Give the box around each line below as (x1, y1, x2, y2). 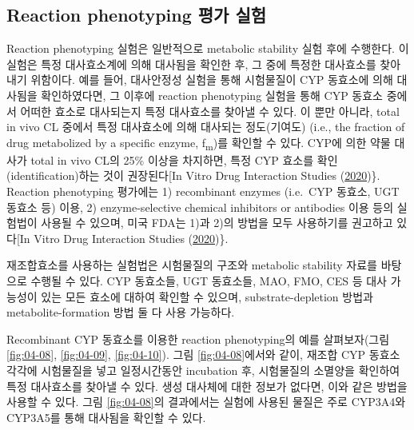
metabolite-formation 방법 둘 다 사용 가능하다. (6, 304, 235, 321)
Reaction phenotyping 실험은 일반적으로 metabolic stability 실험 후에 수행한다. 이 (6, 40, 409, 57)
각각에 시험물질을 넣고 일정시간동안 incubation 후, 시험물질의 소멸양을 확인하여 (6, 362, 400, 379)
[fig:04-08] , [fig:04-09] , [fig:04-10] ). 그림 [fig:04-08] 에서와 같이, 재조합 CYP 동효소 (6, 346, 400, 363)
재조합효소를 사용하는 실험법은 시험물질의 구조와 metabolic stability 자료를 (6, 257, 378, 273)
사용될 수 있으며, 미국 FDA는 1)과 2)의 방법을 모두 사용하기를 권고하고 (41, 214, 393, 231)
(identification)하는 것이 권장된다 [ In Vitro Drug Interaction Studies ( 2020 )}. (6, 167, 380, 184)
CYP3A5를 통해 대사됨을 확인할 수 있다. (6, 408, 206, 425)
